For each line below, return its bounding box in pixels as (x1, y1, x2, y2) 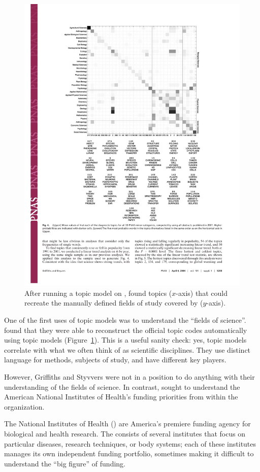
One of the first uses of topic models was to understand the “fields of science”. (4, 314, 246, 325)
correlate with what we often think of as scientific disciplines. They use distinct (4, 344, 251, 355)
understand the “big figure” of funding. (4, 458, 125, 468)
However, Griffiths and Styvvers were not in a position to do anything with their (4, 371, 255, 382)
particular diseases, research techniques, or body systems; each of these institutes (4, 438, 256, 449)
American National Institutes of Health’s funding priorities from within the (4, 391, 238, 402)
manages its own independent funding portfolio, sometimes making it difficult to (4, 448, 254, 459)
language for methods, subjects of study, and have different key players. (4, 354, 226, 365)
